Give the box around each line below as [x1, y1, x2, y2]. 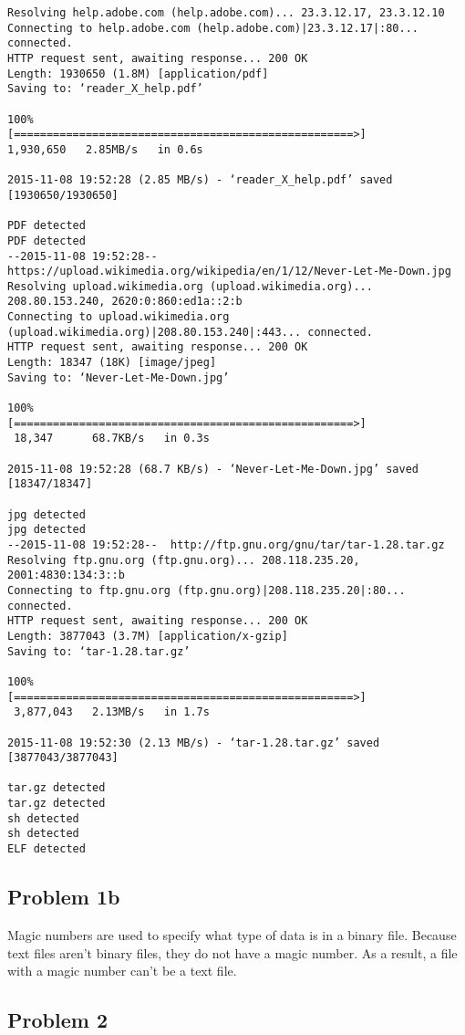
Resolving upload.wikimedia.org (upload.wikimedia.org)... [7, 279, 373, 293]
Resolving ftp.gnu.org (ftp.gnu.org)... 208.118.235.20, [7, 553, 360, 567]
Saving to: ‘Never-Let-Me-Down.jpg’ [7, 371, 230, 384]
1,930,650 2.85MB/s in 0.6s [7, 142, 203, 156]
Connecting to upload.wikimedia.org [7, 310, 230, 324]
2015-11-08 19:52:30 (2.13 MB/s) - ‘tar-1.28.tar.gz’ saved [7, 736, 380, 749]
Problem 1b [7, 883, 120, 911]
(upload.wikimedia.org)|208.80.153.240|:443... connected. [7, 325, 373, 339]
